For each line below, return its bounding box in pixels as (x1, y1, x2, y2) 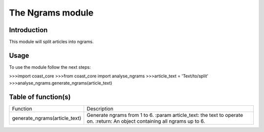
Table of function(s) (9, 93, 71, 101)
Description (87, 105, 113, 112)
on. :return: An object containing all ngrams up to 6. (87, 117, 205, 124)
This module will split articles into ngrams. (9, 39, 94, 45)
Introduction (9, 26, 48, 34)
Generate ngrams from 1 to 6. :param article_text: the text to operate (87, 112, 243, 118)
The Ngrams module (9, 7, 94, 18)
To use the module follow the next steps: (9, 64, 91, 70)
